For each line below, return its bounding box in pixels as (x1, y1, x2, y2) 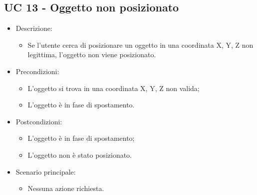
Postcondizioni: (15, 116, 62, 126)
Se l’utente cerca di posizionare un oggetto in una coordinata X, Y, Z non (27, 39, 254, 50)
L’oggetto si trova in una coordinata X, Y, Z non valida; (27, 83, 200, 93)
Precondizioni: (15, 66, 59, 76)
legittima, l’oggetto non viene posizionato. (27, 49, 156, 60)
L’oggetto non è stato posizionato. (27, 149, 132, 160)
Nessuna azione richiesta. (27, 183, 104, 194)
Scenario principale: (15, 166, 76, 177)
